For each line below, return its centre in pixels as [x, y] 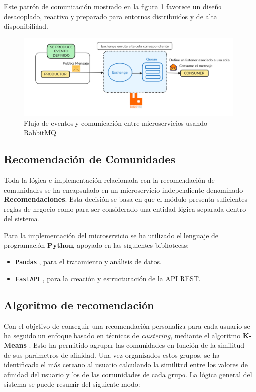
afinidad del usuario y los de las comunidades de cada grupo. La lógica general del [128, 374]
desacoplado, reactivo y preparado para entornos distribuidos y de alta [110, 16]
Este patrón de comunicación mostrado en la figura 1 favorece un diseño [113, 6]
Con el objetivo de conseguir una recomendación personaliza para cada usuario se [127, 325]
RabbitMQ [40, 132]
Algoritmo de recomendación [79, 305]
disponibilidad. [26, 26]
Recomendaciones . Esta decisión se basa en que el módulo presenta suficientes [126, 199]
